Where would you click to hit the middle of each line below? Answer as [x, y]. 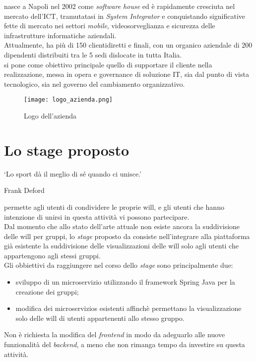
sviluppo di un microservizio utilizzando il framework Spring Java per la [125, 282]
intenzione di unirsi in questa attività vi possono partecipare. [97, 216]
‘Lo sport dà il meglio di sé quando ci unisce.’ [73, 173]
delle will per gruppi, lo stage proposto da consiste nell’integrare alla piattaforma [127, 236]
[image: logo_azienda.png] [68, 100]
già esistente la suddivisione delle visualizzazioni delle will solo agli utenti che [121, 246]
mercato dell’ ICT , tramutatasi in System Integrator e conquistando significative [125, 16]
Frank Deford [24, 190]
